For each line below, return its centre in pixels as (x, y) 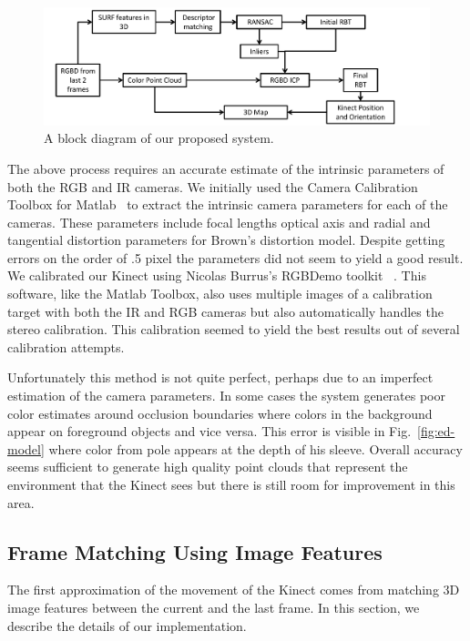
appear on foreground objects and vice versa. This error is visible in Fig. (209, 431)
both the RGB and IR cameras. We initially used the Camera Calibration (213, 186)
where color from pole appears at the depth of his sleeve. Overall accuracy (255, 448)
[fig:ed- (436, 431)
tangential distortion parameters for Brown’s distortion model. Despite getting (226, 240)
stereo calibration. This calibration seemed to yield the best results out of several (234, 329)
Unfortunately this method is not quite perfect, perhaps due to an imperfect (220, 377)
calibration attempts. (66, 346)
